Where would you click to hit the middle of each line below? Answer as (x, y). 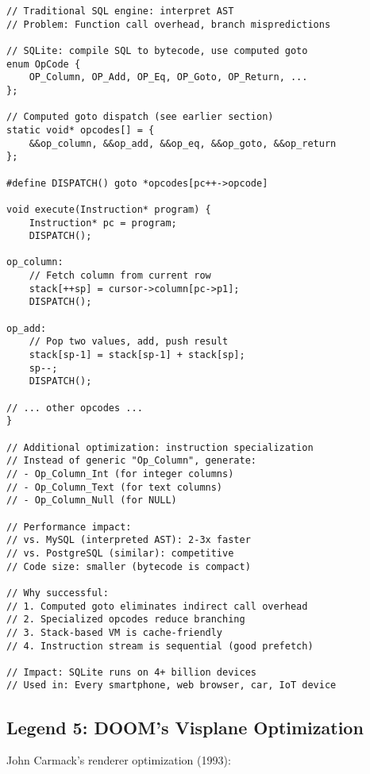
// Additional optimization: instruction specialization (160, 447)
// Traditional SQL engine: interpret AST (120, 11)
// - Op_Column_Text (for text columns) (115, 487)
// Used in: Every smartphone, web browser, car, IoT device (172, 685)
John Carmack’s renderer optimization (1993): (119, 760)
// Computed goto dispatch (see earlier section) (140, 117)
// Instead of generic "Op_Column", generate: (131, 461)
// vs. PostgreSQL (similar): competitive (120, 553)
